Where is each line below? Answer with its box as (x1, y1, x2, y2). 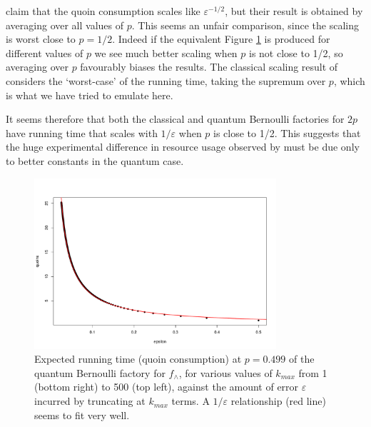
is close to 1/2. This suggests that (213, 125, 361, 140)
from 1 (298, 365, 327, 380)
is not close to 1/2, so (249, 45, 343, 60)
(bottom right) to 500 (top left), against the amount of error (34, 379, 299, 394)
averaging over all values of (6, 17, 124, 32)
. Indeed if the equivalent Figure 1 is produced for (112, 31, 330, 46)
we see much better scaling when (94, 45, 238, 60)
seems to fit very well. (34, 407, 130, 422)
